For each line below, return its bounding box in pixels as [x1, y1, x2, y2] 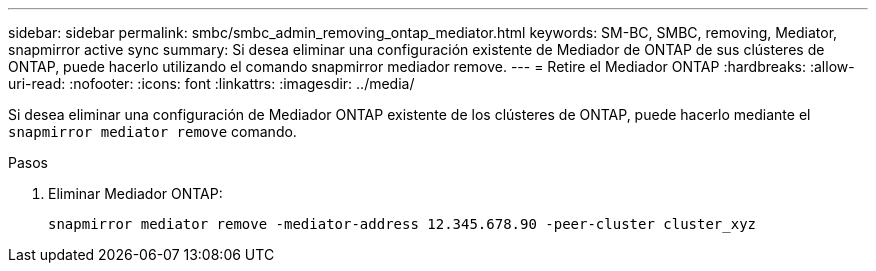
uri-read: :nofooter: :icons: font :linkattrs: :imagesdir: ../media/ [8, 75, 415, 92]
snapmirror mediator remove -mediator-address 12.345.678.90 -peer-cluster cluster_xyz [48, 216, 757, 232]
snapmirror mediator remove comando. [8, 123, 297, 140]
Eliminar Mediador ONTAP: [48, 185, 223, 202]
